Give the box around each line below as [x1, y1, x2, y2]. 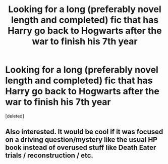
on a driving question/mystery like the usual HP [5, 135, 157, 144]
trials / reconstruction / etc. [5, 151, 93, 160]
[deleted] [5, 113, 24, 119]
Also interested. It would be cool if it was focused [5, 128, 163, 136]
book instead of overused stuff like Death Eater [5, 143, 156, 152]
